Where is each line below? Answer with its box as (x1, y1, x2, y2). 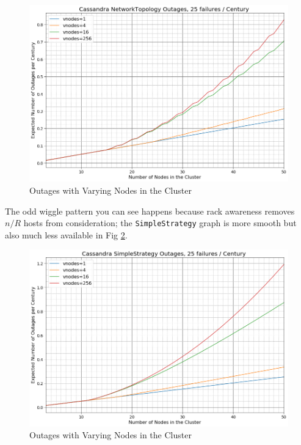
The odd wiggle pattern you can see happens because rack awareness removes (5, 204, 295, 217)
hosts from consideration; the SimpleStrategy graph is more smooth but (23, 216, 297, 229)
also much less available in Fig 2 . (5, 228, 128, 241)
